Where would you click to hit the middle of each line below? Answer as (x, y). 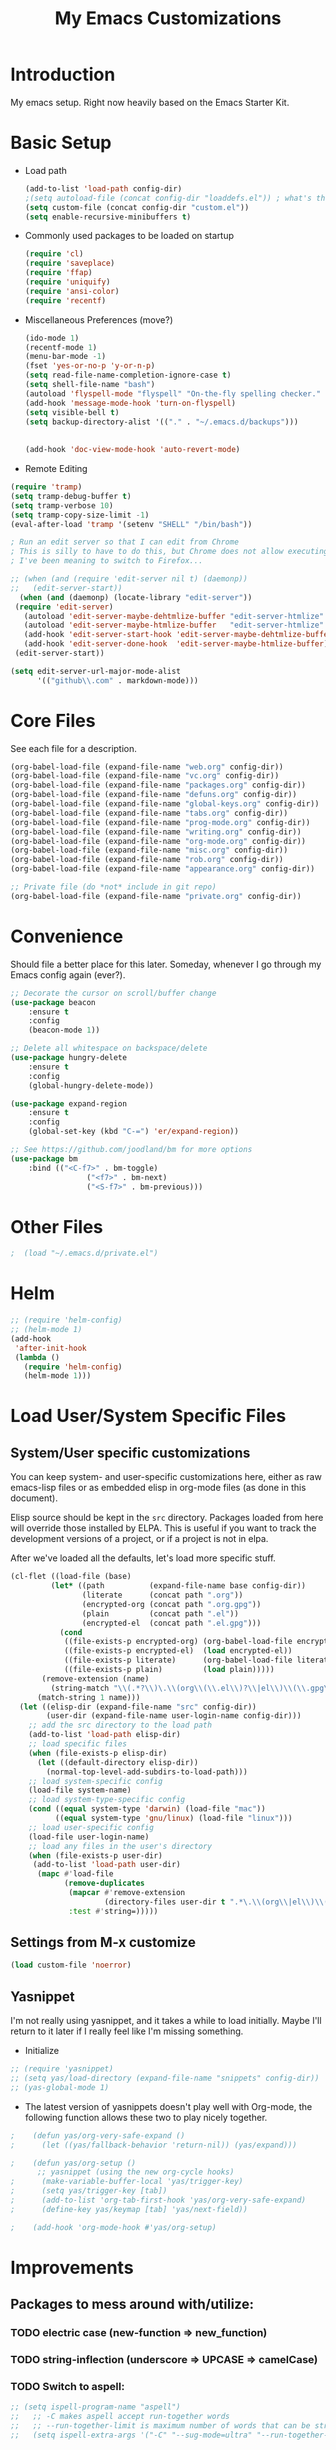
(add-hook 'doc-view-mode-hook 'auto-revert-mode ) (132, 450)
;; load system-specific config (95, 1781)
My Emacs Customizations (168, 18)
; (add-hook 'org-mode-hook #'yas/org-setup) (113, 2227)
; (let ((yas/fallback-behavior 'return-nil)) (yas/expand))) (154, 2145)
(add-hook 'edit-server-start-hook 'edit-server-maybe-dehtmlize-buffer (178, 635)
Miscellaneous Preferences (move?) (99, 319)
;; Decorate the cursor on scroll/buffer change (113, 993)
